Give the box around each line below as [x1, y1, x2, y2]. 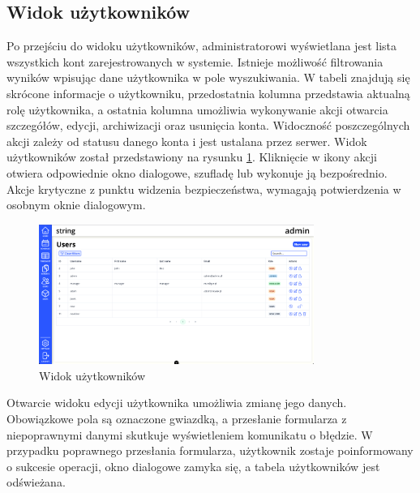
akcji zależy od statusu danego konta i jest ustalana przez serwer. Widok [6, 132, 367, 149]
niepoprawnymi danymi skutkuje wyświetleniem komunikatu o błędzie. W [6, 426, 373, 443]
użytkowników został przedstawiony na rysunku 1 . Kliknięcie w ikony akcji [6, 148, 377, 165]
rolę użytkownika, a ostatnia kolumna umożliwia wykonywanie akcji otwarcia [6, 101, 388, 118]
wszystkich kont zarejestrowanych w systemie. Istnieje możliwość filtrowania [6, 53, 384, 70]
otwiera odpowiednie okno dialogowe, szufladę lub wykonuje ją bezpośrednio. [6, 164, 388, 181]
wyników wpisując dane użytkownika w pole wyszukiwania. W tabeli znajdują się [6, 69, 410, 86]
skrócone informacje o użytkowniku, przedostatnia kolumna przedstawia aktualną [6, 84, 410, 101]
